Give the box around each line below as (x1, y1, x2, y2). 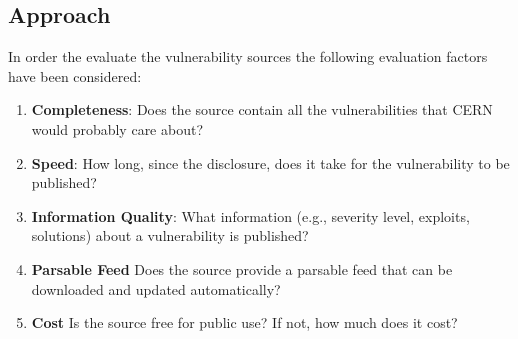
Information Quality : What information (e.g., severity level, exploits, (31, 205, 470, 226)
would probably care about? (31, 118, 204, 139)
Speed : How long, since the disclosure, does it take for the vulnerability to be (31, 152, 510, 173)
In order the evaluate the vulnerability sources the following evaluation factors (8, 46, 488, 67)
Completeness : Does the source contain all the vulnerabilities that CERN (31, 99, 493, 120)
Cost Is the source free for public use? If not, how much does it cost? (31, 312, 458, 333)
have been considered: (8, 65, 142, 86)
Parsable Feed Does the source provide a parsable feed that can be (31, 258, 453, 279)
